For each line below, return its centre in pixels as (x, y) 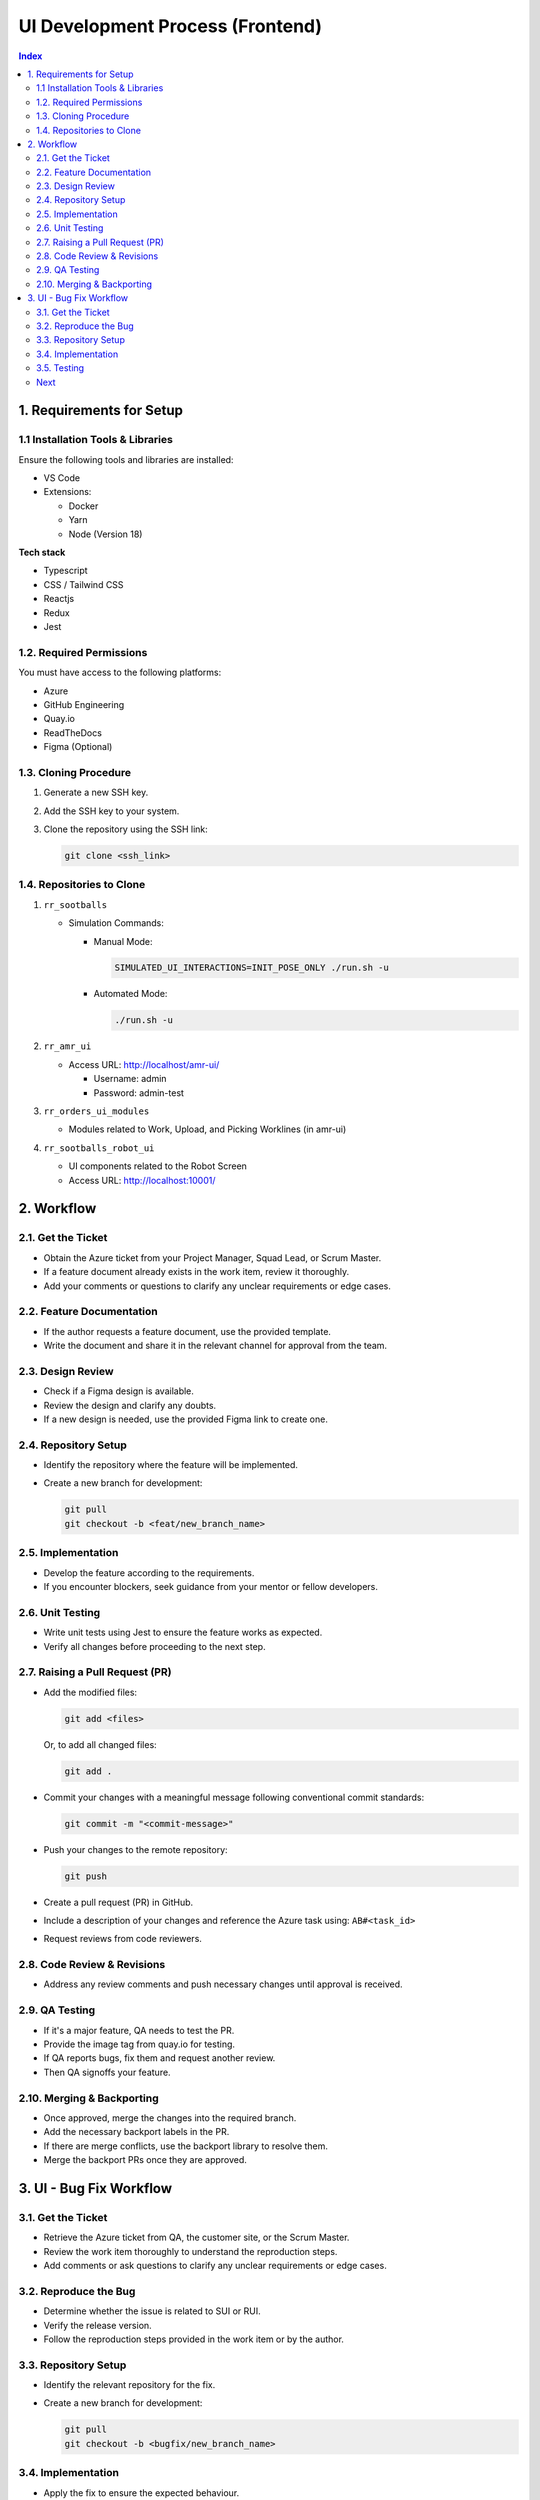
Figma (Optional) (78, 747)
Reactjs (59, 599)
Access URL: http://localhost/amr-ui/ (144, 1064)
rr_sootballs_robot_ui (99, 1148)
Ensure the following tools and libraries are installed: (126, 459)
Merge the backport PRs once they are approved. (145, 2160)
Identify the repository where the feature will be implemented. (171, 1465)
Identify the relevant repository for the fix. (129, 2385)
